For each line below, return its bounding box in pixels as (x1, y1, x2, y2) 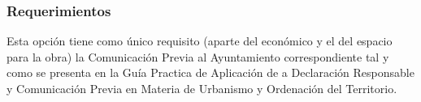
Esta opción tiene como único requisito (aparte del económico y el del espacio (7, 32, 393, 49)
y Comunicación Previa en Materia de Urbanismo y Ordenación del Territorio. (7, 80, 397, 96)
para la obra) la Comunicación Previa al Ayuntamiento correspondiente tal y (7, 48, 389, 65)
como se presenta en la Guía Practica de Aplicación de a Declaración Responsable (7, 64, 414, 81)
